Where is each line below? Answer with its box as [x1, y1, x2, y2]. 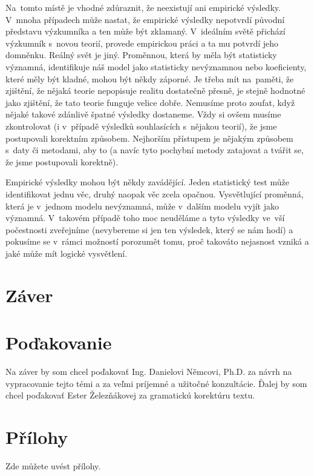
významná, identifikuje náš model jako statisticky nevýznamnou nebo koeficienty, [5, 60, 307, 73]
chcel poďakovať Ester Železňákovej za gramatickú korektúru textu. [5, 389, 255, 402]
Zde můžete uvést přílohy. [5, 459, 101, 472]
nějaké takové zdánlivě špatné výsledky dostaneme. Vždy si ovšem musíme [5, 108, 281, 121]
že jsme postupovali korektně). [5, 155, 119, 168]
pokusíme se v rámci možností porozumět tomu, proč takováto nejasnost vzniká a [5, 235, 309, 248]
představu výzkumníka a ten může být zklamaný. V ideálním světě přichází [5, 25, 286, 38]
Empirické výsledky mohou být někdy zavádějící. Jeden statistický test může [5, 176, 289, 188]
